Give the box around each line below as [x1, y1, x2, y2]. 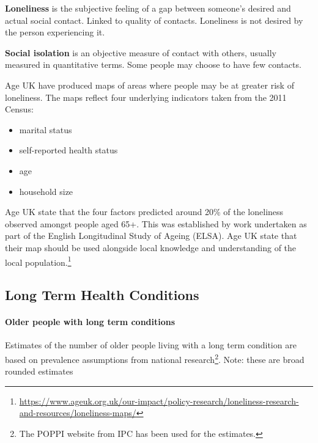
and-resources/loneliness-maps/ [19, 406, 136, 419]
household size [19, 185, 73, 197]
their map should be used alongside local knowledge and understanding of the [5, 241, 297, 254]
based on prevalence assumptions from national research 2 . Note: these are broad [5, 351, 305, 365]
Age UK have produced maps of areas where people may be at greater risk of [5, 78, 294, 91]
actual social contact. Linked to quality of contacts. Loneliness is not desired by [5, 13, 303, 26]
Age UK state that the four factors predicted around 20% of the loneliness [5, 205, 284, 218]
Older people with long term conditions [5, 315, 176, 328]
